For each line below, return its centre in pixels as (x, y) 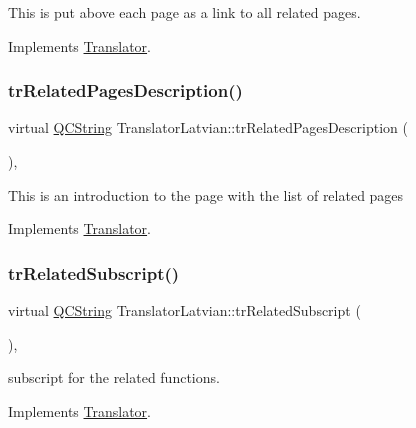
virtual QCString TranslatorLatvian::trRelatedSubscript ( (184, 310)
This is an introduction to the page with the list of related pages (206, 194)
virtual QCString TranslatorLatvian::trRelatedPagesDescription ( (208, 127)
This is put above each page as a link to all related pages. (184, 12)
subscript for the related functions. (114, 377)
